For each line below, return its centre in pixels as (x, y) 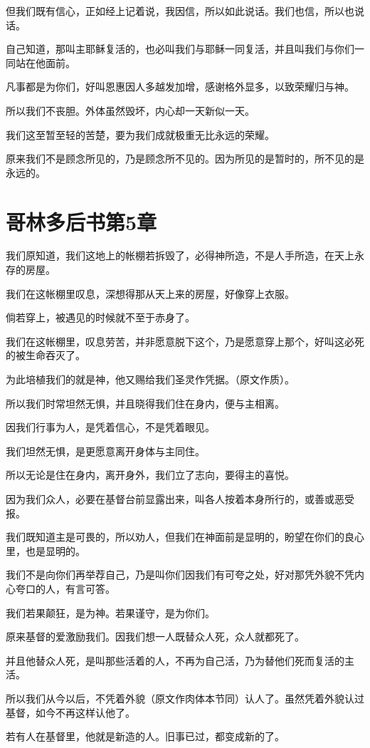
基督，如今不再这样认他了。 (70, 712)
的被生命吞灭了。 (46, 355)
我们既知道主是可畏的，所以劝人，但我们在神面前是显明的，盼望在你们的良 (180, 537)
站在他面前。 (45, 62)
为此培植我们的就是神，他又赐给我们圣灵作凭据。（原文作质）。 (150, 379)
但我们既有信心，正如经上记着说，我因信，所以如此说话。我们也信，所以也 (180, 11)
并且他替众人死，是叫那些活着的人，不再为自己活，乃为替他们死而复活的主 (180, 660)
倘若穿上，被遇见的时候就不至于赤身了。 (100, 317)
